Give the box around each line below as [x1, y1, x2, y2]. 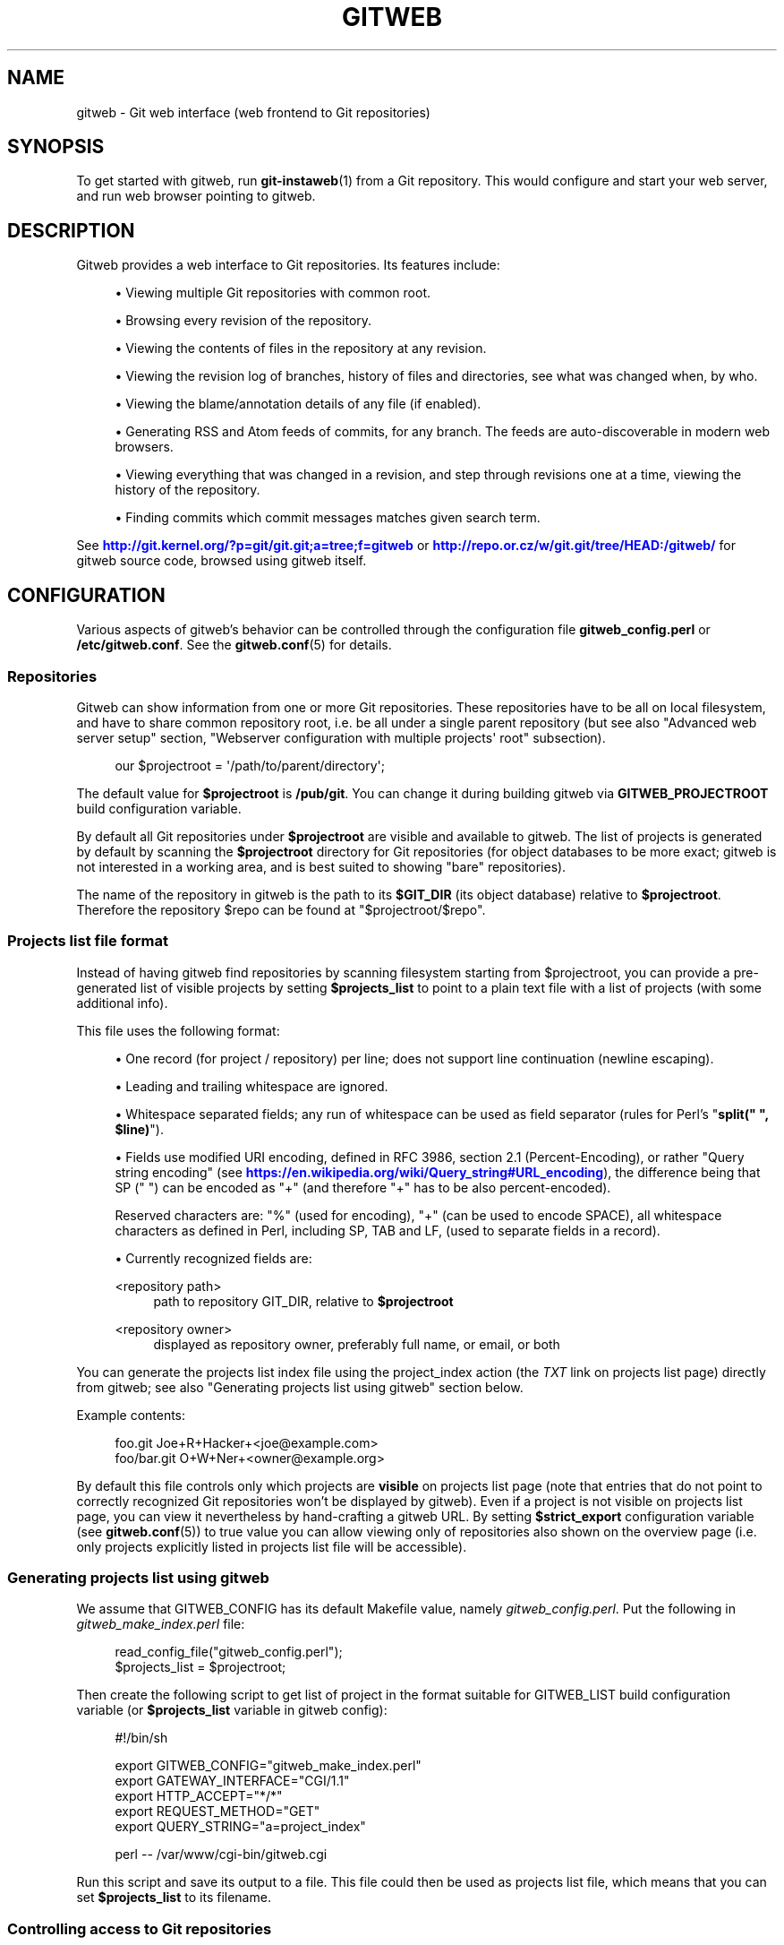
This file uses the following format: [76, 1022, 280, 1038]
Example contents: [76, 1407, 186, 1423]
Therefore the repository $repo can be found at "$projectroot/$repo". [76, 901, 486, 917]
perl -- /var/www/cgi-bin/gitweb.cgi [115, 1846, 328, 1863]
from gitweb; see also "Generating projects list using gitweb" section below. [76, 1379, 524, 1395]
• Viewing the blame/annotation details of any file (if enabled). [115, 396, 481, 412]
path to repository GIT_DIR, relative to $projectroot [153, 1293, 454, 1309]
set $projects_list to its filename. [76, 1889, 271, 1906]
